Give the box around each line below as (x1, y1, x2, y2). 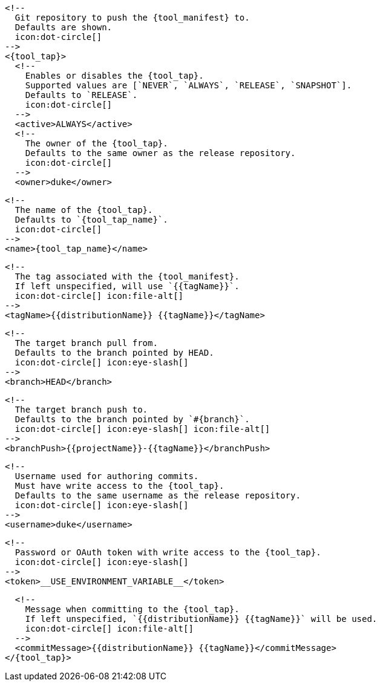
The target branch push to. (15, 405, 148, 414)
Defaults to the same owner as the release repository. (25, 148, 296, 158)
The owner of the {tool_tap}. (25, 139, 168, 148)
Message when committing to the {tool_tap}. (25, 604, 240, 614)
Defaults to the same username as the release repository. (15, 491, 301, 500)
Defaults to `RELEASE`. (25, 90, 138, 100)
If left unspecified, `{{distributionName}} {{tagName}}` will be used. (25, 614, 378, 624)
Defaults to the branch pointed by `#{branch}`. (15, 414, 250, 424)
